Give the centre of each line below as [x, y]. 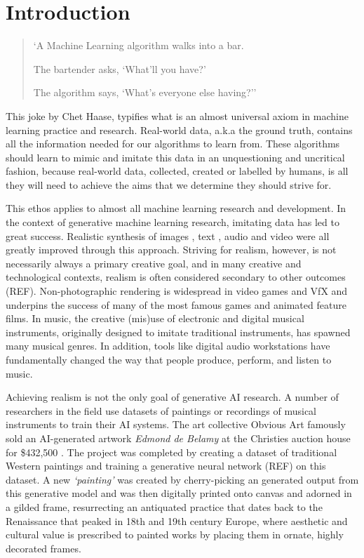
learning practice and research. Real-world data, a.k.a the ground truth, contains [179, 129]
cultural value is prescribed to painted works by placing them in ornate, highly [175, 534]
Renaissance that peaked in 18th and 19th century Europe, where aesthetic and [177, 520]
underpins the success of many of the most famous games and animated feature [176, 304]
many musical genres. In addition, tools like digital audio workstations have [168, 346]
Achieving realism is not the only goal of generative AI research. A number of [172, 397]
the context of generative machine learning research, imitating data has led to [173, 222]
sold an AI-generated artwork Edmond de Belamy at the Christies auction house [178, 438]
